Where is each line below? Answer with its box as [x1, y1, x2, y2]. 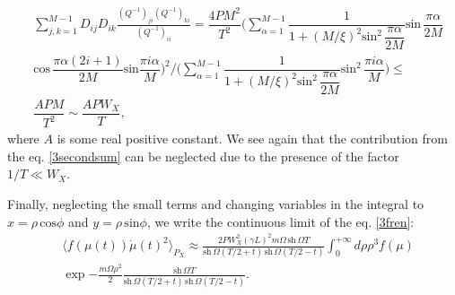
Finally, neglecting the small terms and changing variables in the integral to [7, 195, 424, 213]
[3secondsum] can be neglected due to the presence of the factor [48, 146, 399, 165]
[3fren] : [375, 212, 415, 230]
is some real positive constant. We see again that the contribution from [57, 129, 448, 148]
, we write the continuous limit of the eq [146, 212, 369, 230]
